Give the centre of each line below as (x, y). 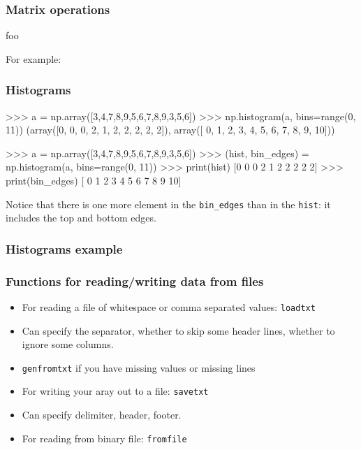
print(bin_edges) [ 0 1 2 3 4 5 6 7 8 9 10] (94, 180)
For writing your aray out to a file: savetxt (115, 391)
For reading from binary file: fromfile (104, 438)
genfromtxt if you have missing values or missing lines (139, 367)
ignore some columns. (68, 344)
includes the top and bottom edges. (81, 218)
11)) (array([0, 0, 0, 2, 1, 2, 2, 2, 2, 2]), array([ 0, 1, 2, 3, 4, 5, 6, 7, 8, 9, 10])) (170, 130)
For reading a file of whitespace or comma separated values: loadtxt (169, 306)
